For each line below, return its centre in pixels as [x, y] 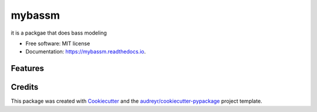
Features [27, 68]
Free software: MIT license [58, 43]
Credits [25, 87]
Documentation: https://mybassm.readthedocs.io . [86, 52]
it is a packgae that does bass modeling [59, 33]
